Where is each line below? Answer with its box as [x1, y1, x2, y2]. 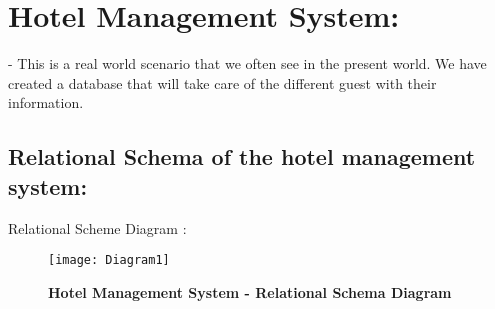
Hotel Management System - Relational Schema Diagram [48, 281, 452, 302]
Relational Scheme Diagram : [8, 217, 187, 238]
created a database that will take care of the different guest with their [8, 72, 437, 93]
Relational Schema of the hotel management [8, 141, 476, 172]
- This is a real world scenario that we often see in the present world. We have [8, 53, 487, 74]
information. [8, 92, 84, 113]
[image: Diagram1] [48, 253, 170, 268]
